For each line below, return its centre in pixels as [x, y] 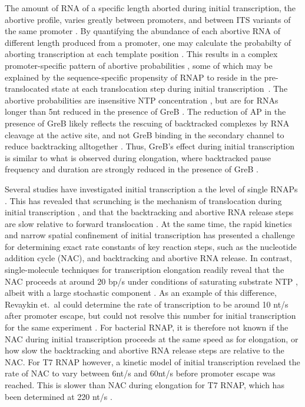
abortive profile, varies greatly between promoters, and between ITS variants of [148, 19]
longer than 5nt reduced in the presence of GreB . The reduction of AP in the [145, 111]
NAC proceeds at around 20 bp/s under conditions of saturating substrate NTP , [151, 281]
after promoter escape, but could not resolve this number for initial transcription [150, 316]
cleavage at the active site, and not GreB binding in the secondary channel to [145, 134]
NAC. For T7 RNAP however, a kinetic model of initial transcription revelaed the [152, 361]
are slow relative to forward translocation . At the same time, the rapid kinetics [148, 223]
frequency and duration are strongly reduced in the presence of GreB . [132, 169]
